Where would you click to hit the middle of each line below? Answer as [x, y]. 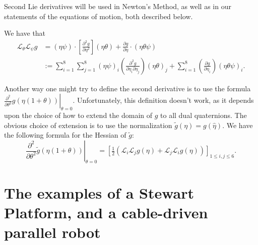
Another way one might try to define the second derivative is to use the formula [127, 88]
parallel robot [52, 232]
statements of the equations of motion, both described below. [99, 16]
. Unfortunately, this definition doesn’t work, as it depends [163, 100]
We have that [25, 33]
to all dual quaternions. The [204, 115]
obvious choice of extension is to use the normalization [88, 125]
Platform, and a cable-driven [106, 212]
